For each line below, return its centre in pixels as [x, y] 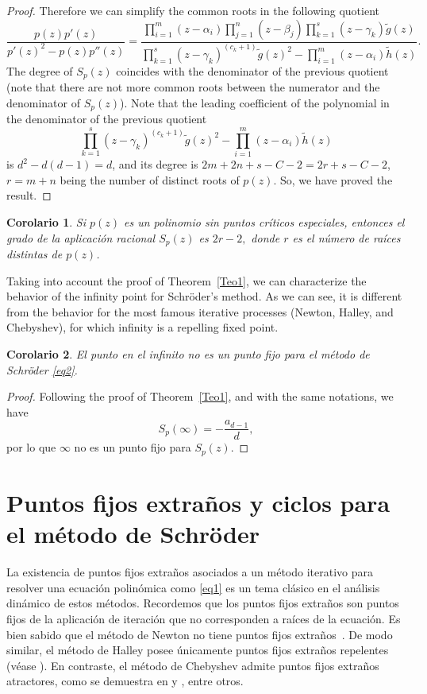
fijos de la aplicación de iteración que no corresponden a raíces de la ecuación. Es [204, 618]
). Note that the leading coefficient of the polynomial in [254, 102]
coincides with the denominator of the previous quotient [252, 70]
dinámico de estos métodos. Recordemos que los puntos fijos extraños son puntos [203, 603]
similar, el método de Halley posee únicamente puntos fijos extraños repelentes [198, 650]
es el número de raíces [346, 237]
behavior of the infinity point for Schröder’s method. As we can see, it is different [204, 296]
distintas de [35, 253]
